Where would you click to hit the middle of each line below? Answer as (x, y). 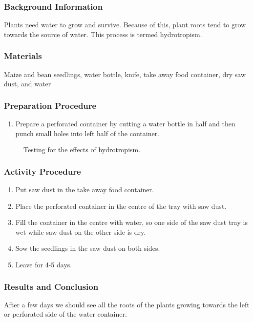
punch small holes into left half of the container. (87, 133)
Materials (23, 56)
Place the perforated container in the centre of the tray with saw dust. (121, 206)
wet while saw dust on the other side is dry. (81, 231)
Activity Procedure (42, 171)
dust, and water (28, 84)
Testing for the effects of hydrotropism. (82, 150)
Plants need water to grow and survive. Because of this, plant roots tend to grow (125, 25)
